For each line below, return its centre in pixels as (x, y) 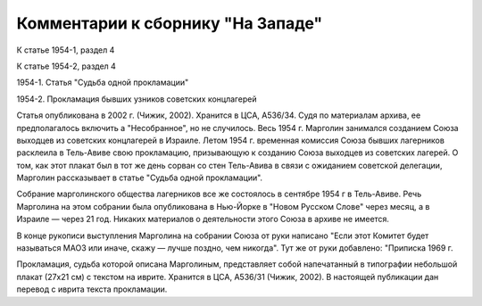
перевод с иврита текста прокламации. (92, 289)
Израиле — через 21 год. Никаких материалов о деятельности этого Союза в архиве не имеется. (203, 219)
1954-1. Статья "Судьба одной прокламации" (103, 83)
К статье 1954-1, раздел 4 (66, 50)
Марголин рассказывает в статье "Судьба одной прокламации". (140, 178)
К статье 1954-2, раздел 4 (66, 66)
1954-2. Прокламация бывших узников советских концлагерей (137, 99)
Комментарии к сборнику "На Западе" (170, 23)
